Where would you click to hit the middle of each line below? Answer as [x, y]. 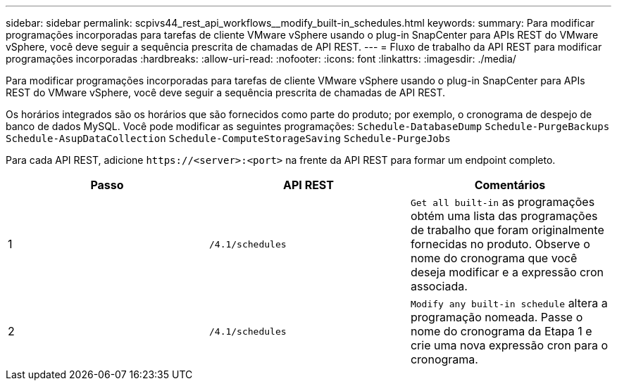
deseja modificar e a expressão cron [507, 272]
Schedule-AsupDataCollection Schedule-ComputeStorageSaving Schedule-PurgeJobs [228, 139]
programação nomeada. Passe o [497, 317]
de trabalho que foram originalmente [507, 230]
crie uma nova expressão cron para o [509, 345]
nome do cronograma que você [494, 258]
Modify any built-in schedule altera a [509, 303]
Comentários [510, 185]
